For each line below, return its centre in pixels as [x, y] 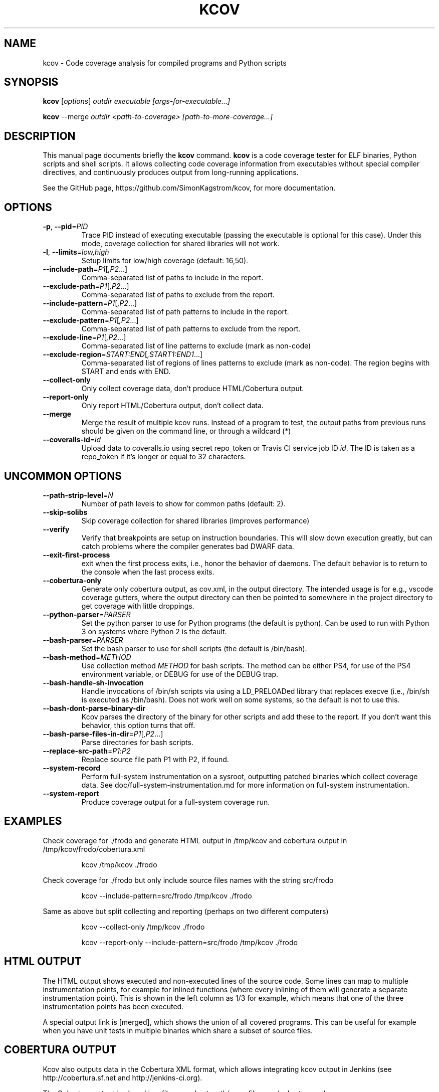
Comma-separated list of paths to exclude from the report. [178, 295]
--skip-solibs [65, 512]
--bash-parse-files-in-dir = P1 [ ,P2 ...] [103, 734]
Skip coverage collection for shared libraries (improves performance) [195, 520]
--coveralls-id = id [72, 440]
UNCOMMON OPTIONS [63, 476]
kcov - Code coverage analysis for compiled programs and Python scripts [165, 63]
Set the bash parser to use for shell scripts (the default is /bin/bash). [194, 648]
